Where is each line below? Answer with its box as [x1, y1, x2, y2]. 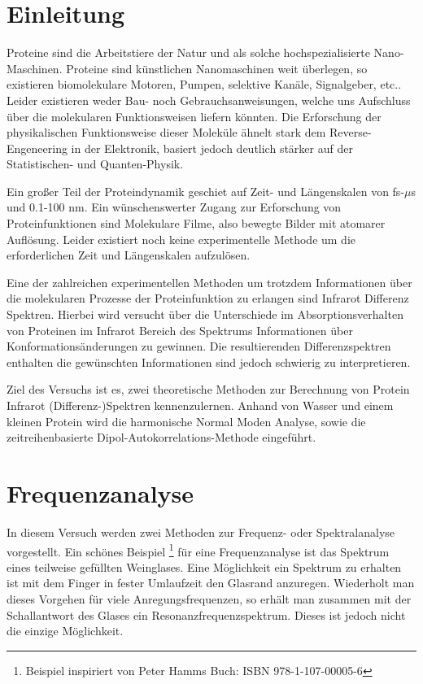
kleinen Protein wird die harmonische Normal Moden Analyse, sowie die [7, 412, 366, 429]
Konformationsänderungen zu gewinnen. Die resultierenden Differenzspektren [7, 338, 391, 355]
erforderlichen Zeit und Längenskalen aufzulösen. [7, 246, 251, 264]
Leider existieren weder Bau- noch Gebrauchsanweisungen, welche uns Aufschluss [7, 91, 411, 108]
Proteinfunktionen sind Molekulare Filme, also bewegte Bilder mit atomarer [7, 215, 386, 232]
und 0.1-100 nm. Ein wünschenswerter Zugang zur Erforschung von [7, 198, 342, 216]
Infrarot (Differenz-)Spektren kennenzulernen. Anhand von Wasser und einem [7, 397, 394, 413]
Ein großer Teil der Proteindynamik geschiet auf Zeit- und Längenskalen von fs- [7, 182, 405, 199]
